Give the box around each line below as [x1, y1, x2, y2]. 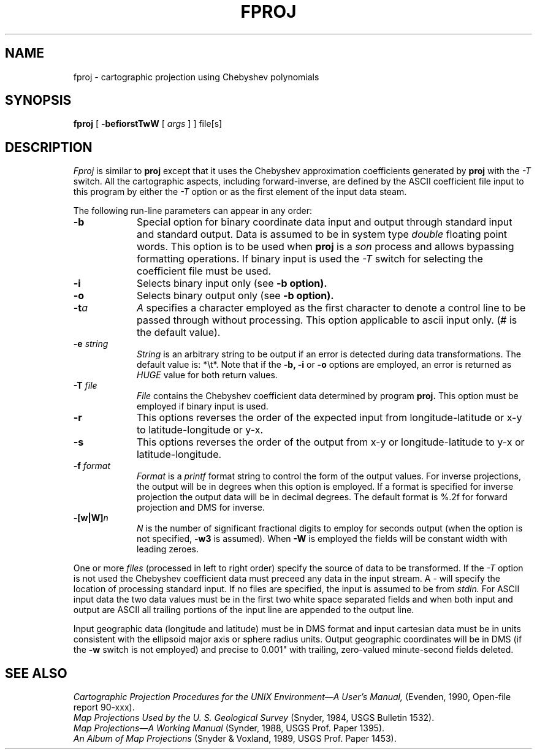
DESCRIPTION [5, 139, 93, 155]
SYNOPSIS [5, 93, 72, 109]
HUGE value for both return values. [137, 370, 278, 381]
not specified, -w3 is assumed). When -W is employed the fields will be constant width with [137, 533, 508, 544]
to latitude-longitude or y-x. [136, 424, 264, 436]
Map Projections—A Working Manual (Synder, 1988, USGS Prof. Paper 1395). [73, 723, 385, 734]
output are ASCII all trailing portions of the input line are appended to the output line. [73, 604, 414, 615]
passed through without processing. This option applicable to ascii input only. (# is [136, 314, 517, 327]
